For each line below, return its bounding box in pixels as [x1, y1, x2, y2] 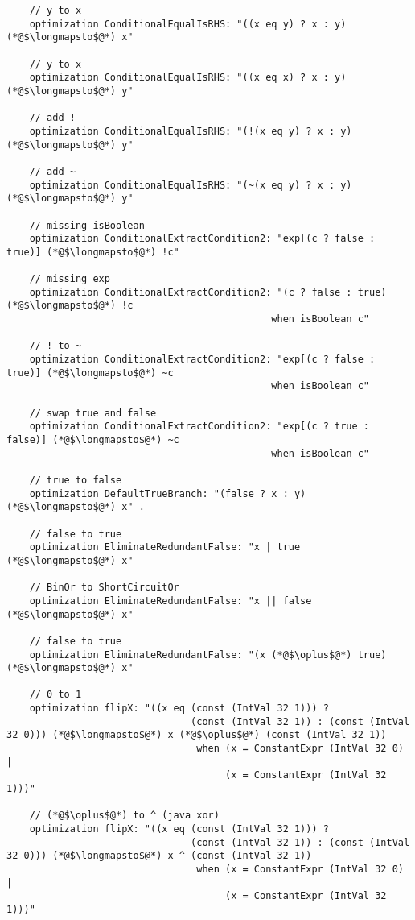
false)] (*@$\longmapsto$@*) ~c [6, 434, 179, 445]
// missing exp [29, 273, 110, 285]
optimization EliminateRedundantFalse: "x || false [29, 595, 312, 607]
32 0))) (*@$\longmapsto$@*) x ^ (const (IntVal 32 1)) [6, 850, 312, 862]
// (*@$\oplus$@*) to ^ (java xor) [29, 810, 220, 822]
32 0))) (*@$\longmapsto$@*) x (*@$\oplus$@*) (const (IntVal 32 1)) [6, 729, 387, 741]
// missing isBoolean [29, 219, 145, 231]
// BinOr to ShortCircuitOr [29, 582, 179, 594]
